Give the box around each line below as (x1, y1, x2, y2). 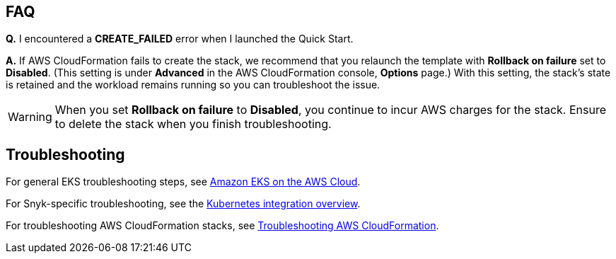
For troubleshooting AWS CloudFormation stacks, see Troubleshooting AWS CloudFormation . (6, 219, 439, 232)
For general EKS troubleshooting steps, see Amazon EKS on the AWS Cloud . (6, 175, 361, 188)
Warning (8, 110, 52, 125)
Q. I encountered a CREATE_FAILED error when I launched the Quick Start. (6, 33, 354, 45)
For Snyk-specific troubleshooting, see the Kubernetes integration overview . (6, 197, 361, 210)
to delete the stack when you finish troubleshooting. (54, 117, 332, 132)
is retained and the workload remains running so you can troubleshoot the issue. (6, 79, 380, 91)
